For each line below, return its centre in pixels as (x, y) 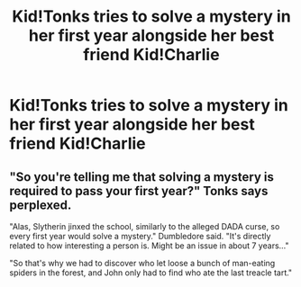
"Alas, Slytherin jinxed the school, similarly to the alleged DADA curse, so (145, 226)
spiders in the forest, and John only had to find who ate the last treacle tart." (151, 273)
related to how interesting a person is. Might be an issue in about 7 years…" (150, 246)
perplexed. (41, 205)
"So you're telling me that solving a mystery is (142, 177)
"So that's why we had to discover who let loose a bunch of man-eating (142, 263)
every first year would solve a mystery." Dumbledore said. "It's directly (140, 236)
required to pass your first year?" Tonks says (139, 191)
